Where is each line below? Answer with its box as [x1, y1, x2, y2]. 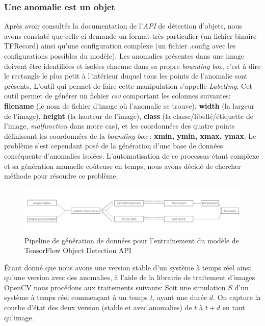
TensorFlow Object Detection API [24, 245, 131, 256]
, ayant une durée [152, 292, 207, 303]
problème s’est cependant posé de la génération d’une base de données [4, 140, 223, 151]
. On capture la [213, 292, 261, 303]
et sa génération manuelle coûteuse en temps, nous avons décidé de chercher [4, 160, 241, 171]
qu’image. [4, 312, 34, 322]
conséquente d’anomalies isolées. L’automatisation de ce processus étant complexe [4, 150, 259, 161]
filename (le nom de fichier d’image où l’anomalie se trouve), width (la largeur [4, 100, 255, 111]
